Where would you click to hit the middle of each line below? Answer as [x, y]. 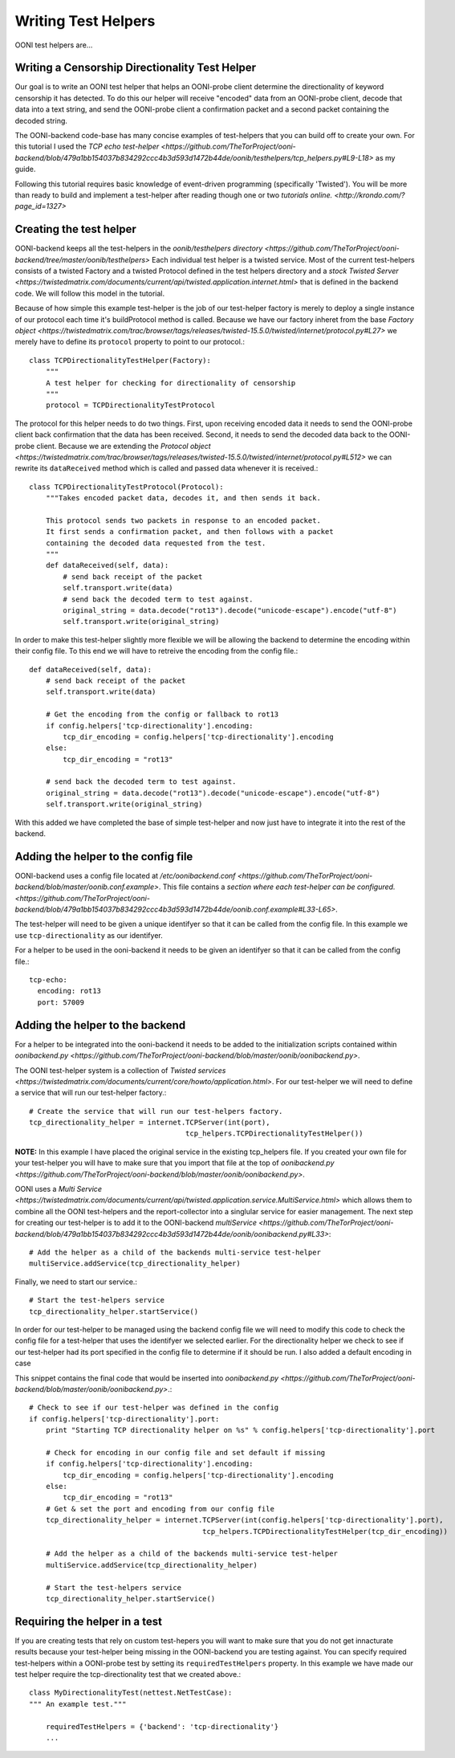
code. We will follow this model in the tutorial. [89, 293]
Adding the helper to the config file [104, 857]
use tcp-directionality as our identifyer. [89, 935]
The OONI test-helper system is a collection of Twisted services [120, 1070]
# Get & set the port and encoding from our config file [160, 1509]
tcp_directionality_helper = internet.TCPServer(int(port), [150, 1123]
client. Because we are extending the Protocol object [124, 446]
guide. [25, 169]
